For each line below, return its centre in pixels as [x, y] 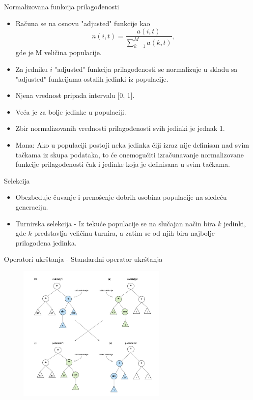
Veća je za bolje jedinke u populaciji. [71, 111]
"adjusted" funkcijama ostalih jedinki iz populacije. [92, 78]
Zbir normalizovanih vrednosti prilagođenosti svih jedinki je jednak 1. [120, 128]
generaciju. [32, 206]
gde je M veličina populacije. [58, 52]
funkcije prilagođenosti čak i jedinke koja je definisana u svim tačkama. [123, 164]
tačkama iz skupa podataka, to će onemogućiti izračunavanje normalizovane [129, 154]
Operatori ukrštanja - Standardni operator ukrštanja [83, 259]
